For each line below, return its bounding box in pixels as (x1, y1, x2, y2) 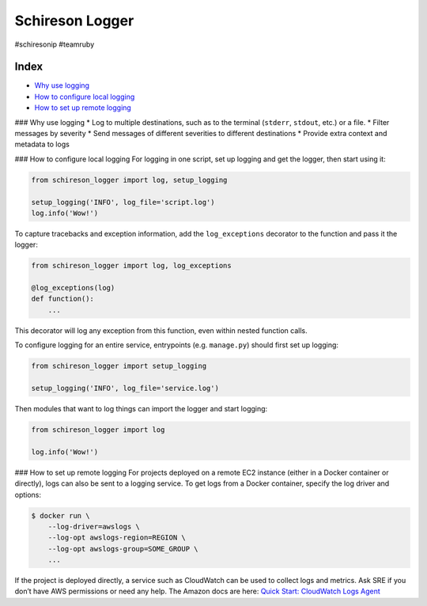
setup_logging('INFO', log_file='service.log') (31, 384, 219, 393)
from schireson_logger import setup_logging (31, 362, 207, 371)
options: (14, 490, 42, 499)
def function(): (31, 294, 95, 304)
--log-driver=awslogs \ (47, 522, 140, 531)
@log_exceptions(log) (31, 283, 115, 293)
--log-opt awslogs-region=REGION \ (47, 533, 186, 542)
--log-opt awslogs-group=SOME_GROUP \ (47, 544, 198, 553)
